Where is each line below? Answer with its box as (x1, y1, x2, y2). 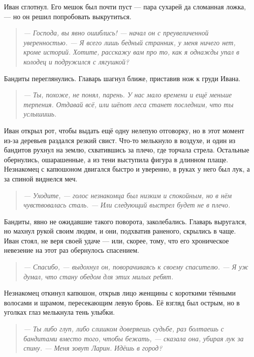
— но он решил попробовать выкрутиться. (4, 11, 131, 21)
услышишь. (23, 109, 57, 119)
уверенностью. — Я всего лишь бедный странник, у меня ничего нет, (23, 37, 236, 47)
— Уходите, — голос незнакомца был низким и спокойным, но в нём (23, 190, 232, 200)
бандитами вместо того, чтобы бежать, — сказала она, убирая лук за (23, 333, 244, 343)
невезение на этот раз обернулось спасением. (4, 245, 139, 255)
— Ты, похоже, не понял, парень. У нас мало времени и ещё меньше (23, 89, 232, 100)
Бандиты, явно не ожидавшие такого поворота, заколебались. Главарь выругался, (4, 216, 247, 226)
